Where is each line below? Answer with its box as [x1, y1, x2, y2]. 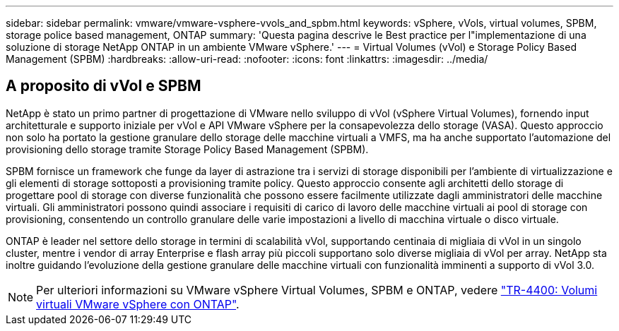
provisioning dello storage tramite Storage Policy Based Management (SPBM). [6, 143, 369, 155]
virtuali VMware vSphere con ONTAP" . [36, 296, 240, 311]
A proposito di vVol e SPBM [6, 77, 201, 95]
